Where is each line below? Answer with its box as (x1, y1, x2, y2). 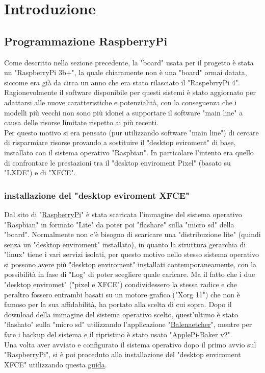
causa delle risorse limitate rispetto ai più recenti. (4, 117, 159, 128)
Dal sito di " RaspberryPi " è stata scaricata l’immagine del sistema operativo (4, 208, 242, 219)
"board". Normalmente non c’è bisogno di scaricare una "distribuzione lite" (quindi (4, 229, 261, 240)
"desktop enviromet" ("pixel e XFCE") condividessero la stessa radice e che (4, 279, 237, 290)
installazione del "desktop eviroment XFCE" (4, 189, 190, 201)
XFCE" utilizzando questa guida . (4, 359, 107, 369)
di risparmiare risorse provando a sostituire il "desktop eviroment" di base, (4, 137, 236, 148)
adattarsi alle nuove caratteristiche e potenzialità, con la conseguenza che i (4, 97, 237, 107)
